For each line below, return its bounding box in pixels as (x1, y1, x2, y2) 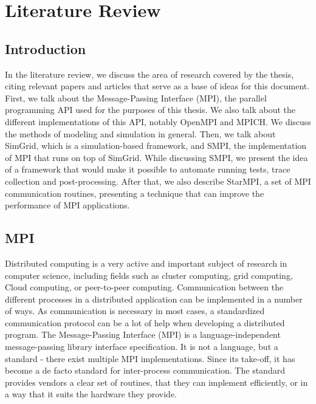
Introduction (5, 39, 86, 58)
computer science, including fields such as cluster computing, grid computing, (5, 269, 293, 281)
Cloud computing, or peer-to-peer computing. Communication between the (5, 281, 284, 293)
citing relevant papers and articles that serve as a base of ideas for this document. (5, 80, 310, 92)
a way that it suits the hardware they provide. (5, 388, 177, 400)
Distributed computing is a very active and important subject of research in (5, 256, 287, 269)
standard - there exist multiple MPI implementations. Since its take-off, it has (5, 352, 295, 365)
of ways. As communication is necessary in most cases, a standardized (5, 304, 265, 317)
